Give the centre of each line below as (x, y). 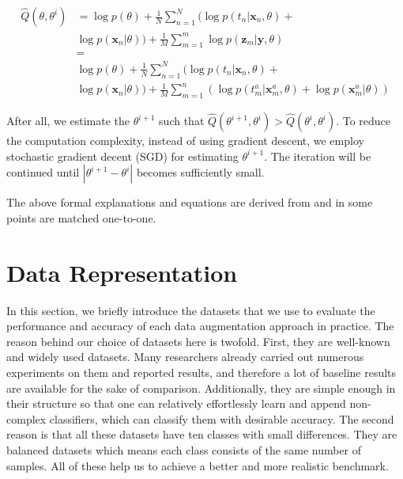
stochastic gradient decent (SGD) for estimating (122, 156)
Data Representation (122, 272)
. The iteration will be (318, 156)
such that (182, 121)
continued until (43, 172)
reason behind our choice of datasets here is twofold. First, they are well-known (198, 341)
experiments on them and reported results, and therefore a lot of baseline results (201, 372)
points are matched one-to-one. (81, 217)
